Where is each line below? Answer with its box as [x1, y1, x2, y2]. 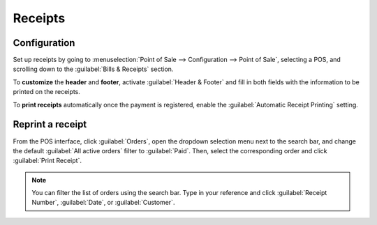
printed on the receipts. [13, 88, 80, 96]
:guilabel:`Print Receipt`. [13, 157, 82, 165]
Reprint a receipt [13, 118, 87, 130]
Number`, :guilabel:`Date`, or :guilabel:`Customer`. [31, 199, 175, 207]
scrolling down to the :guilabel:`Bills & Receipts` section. [13, 65, 174, 73]
